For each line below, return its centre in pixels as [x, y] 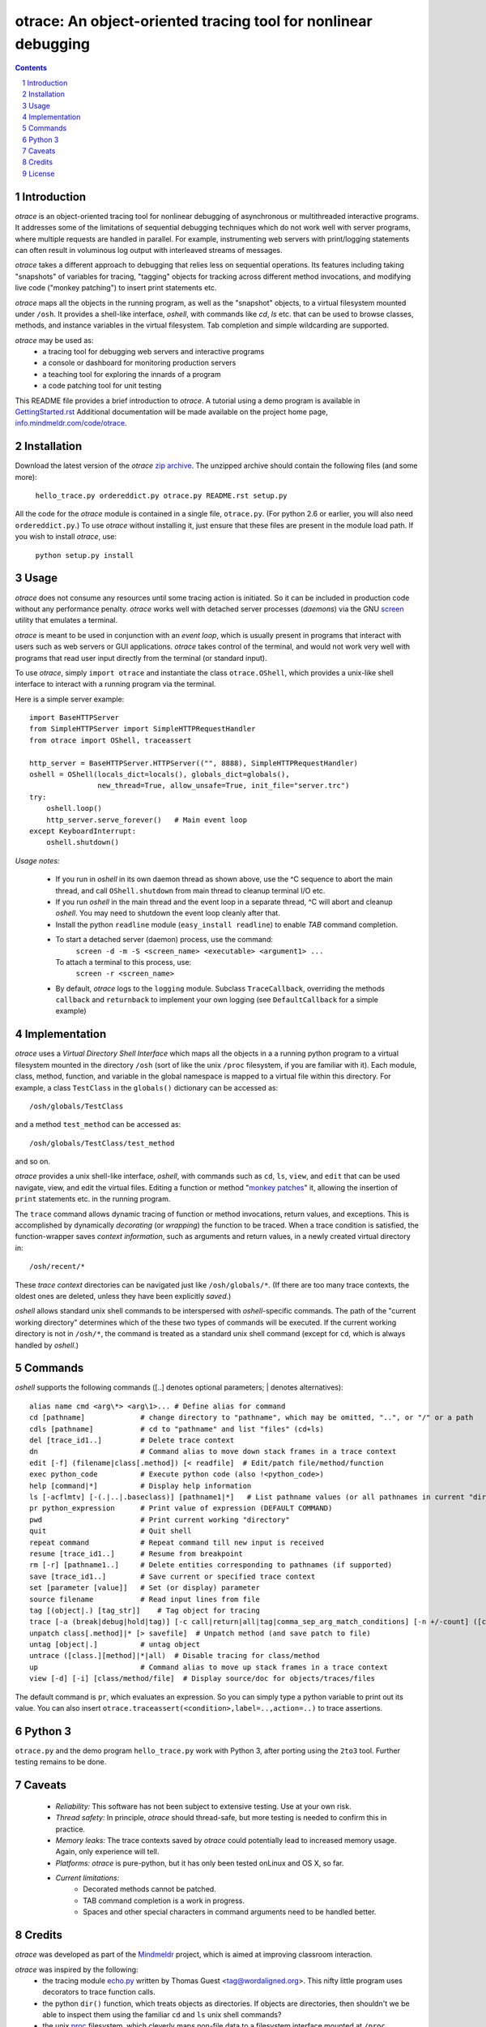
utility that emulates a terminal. [66, 620]
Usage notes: [37, 860]
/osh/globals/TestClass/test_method [102, 1143]
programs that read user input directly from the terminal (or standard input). [141, 658]
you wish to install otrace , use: [66, 537]
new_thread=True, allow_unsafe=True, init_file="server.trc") [224, 786]
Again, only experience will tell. [107, 1852]
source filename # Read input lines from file [145, 1599]
